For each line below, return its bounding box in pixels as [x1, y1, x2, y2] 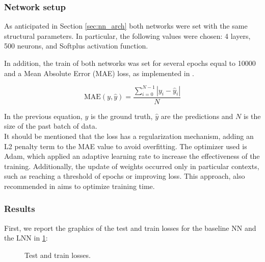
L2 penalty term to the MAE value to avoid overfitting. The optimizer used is [4, 140, 247, 151]
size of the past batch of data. [4, 121, 97, 131]
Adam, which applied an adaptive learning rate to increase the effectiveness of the [4, 151, 260, 161]
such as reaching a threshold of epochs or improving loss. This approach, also [4, 171, 245, 181]
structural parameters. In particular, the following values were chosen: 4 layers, [4, 30, 251, 41]
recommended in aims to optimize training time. [4, 180, 155, 191]
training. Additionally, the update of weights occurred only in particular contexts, [4, 160, 259, 171]
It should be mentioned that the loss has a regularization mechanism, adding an [4, 130, 254, 141]
